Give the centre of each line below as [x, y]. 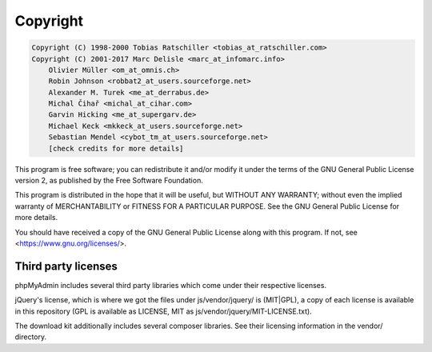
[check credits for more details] [116, 148]
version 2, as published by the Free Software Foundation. [109, 181]
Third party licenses [66, 266]
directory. [31, 337]
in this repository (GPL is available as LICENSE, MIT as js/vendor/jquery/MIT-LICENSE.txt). [163, 311]
